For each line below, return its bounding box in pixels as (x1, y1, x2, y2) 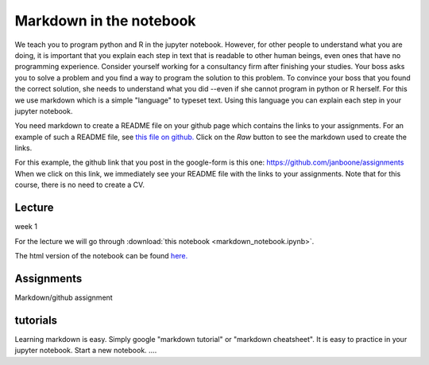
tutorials (14, 313, 58, 327)
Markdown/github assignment (14, 293, 113, 302)
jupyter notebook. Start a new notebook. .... (14, 346, 157, 355)
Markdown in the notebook (14, 12, 196, 29)
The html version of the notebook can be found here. (14, 250, 188, 260)
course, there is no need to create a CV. (14, 180, 145, 190)
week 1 (14, 222, 37, 231)
